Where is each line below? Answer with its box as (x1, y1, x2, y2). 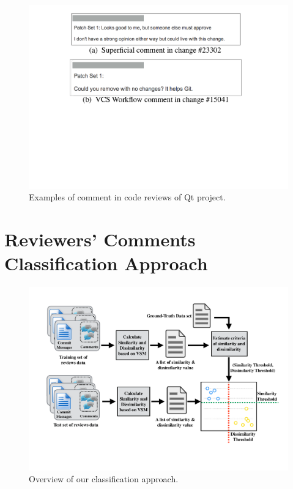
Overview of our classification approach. (29, 472, 179, 485)
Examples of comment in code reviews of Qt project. (29, 191, 226, 203)
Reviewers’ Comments (4, 227, 196, 252)
